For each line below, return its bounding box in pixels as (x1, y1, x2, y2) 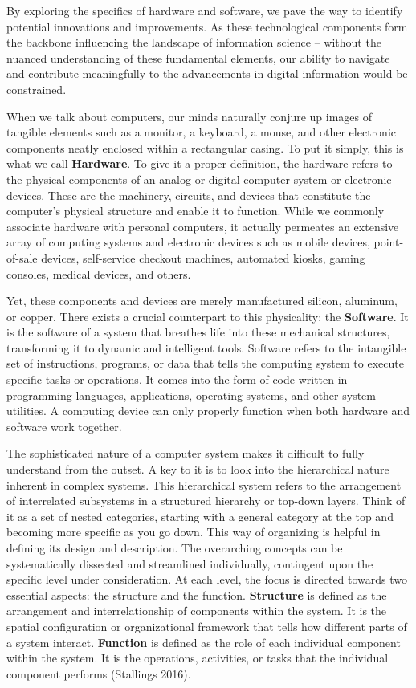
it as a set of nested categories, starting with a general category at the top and (6, 507, 394, 524)
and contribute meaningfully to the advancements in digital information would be (6, 65, 408, 82)
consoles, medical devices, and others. (6, 265, 191, 282)
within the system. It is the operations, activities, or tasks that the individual (6, 649, 389, 666)
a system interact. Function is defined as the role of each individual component (6, 633, 401, 650)
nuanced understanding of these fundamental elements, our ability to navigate (6, 49, 390, 66)
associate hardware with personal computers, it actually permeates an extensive (6, 218, 399, 234)
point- (373, 234, 404, 250)
